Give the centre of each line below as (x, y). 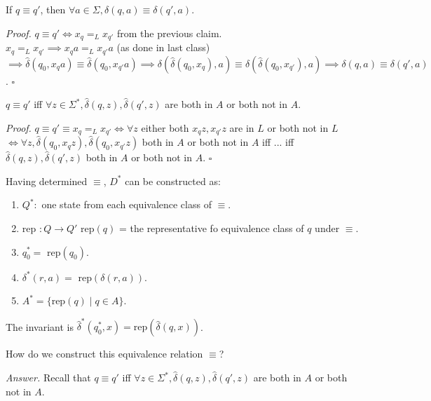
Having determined (47, 181)
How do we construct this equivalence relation (104, 354)
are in (242, 127)
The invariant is (40, 326)
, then (53, 9)
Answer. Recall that (48, 378)
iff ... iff (278, 142)
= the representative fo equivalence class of (211, 227)
